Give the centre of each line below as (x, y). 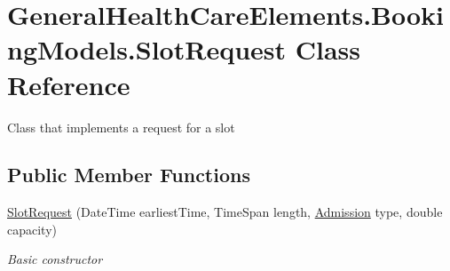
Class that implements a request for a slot (121, 127)
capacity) (32, 229)
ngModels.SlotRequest (147, 49)
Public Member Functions (129, 175)
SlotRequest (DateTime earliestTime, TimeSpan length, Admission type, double (225, 212)
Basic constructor (55, 259)
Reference (69, 84)
